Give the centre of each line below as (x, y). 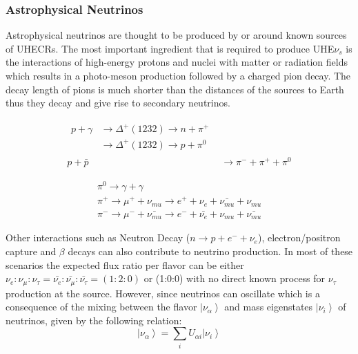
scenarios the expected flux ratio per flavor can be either (125, 264)
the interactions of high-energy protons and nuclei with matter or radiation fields (177, 62)
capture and (31, 251)
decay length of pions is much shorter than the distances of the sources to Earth (175, 89)
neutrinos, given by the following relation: (94, 320)
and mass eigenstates (269, 307)
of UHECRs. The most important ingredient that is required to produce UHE (170, 48)
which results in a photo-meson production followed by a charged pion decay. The (178, 75)
